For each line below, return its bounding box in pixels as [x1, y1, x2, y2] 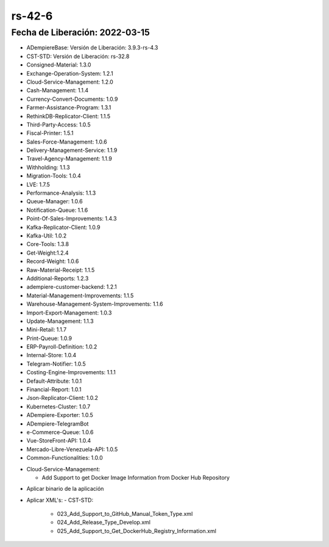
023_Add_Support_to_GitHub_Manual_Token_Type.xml [57, 510, 193, 518]
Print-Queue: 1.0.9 [26, 335, 73, 342]
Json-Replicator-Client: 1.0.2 [26, 394, 99, 402]
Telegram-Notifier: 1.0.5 [26, 360, 86, 368]
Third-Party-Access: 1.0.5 [26, 121, 91, 128]
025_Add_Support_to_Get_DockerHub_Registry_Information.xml [57, 527, 216, 534]
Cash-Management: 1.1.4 [26, 87, 89, 94]
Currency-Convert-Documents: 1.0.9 [26, 95, 118, 103]
